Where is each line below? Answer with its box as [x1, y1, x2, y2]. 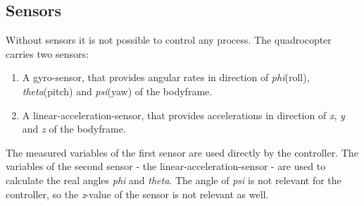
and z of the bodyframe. [22, 121, 126, 136]
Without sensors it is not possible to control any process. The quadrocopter [6, 32, 332, 47]
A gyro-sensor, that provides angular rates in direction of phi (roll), [22, 70, 310, 85]
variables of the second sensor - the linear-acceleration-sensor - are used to [6, 159, 326, 174]
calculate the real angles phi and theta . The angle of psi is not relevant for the [6, 172, 341, 187]
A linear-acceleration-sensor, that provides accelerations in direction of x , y [22, 107, 345, 122]
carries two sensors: [6, 46, 89, 61]
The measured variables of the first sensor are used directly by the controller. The [6, 145, 358, 159]
